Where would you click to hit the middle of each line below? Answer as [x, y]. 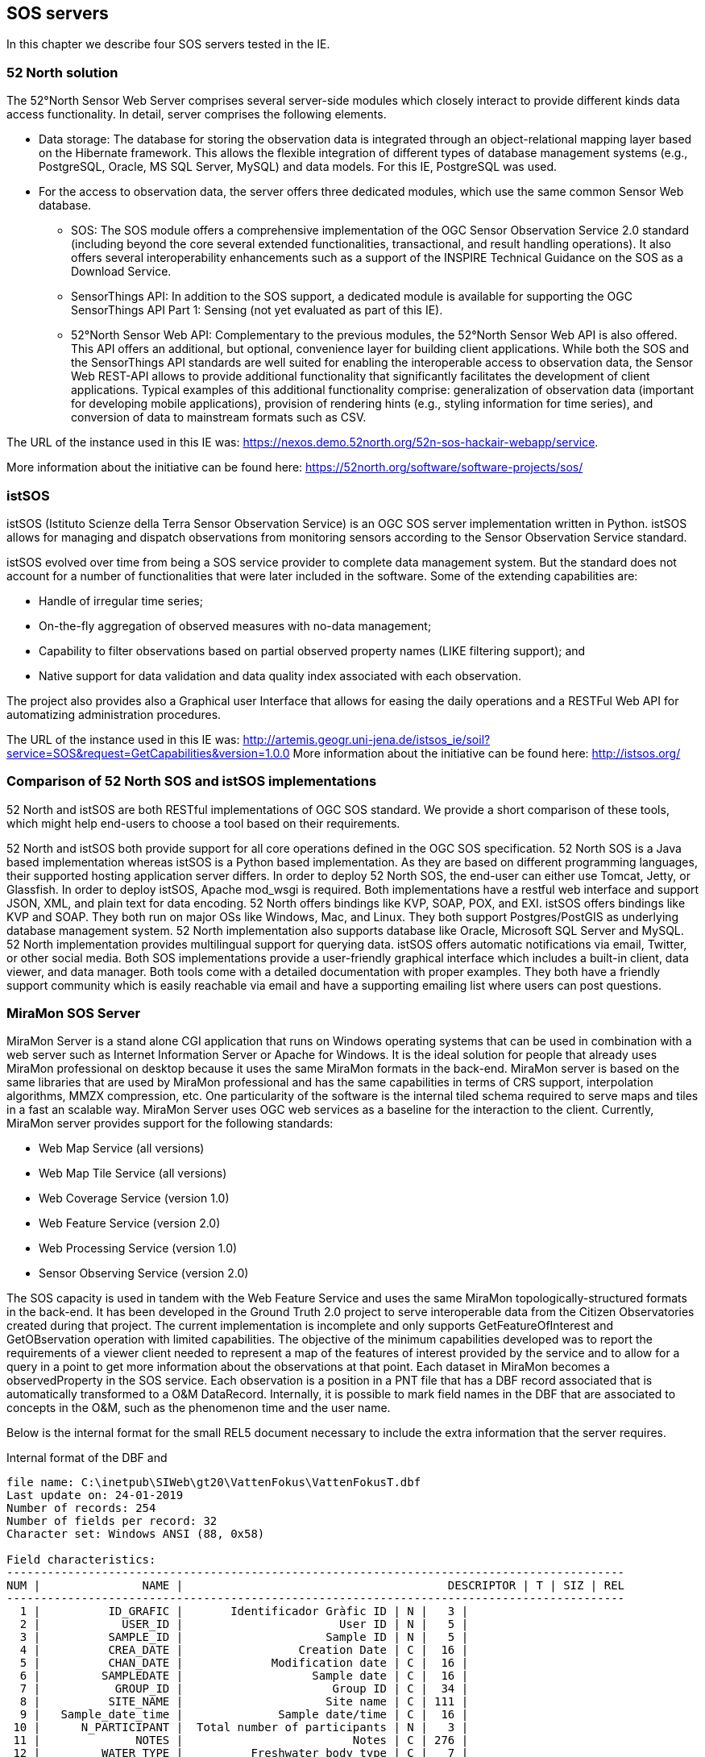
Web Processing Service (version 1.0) [138, 1248]
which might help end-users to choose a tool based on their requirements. [203, 823]
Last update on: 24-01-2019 [95, 1495]
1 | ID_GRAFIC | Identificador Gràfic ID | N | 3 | [244, 1612]
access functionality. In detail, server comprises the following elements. [197, 114]
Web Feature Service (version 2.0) [130, 1223]
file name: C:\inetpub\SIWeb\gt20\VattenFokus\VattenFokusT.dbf [214, 1483]
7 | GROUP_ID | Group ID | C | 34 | [244, 1689]
